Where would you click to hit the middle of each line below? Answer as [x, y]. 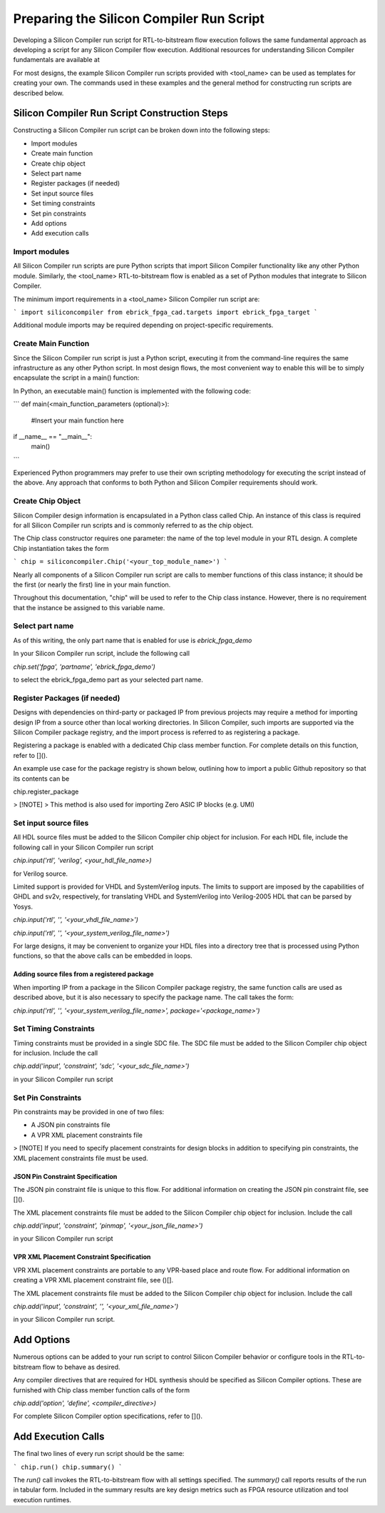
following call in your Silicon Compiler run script [83, 847]
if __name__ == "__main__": [53, 436]
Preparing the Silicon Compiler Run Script [139, 19]
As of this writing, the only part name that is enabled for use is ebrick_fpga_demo [133, 640]
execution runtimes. [42, 1499]
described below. [38, 93]
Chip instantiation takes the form [61, 548]
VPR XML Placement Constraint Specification [82, 1257]
